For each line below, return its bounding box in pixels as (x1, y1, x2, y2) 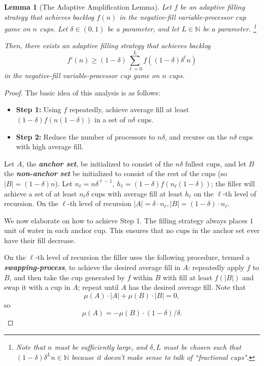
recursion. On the (4, 198, 58, 209)
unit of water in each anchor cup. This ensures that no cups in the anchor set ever (4, 225, 260, 236)
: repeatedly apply (188, 262, 245, 273)
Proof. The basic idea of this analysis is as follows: (4, 87, 160, 97)
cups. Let (39, 23, 68, 34)
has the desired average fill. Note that (128, 282, 246, 292)
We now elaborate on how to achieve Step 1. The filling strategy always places (4, 215, 248, 225)
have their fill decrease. (4, 235, 76, 245)
